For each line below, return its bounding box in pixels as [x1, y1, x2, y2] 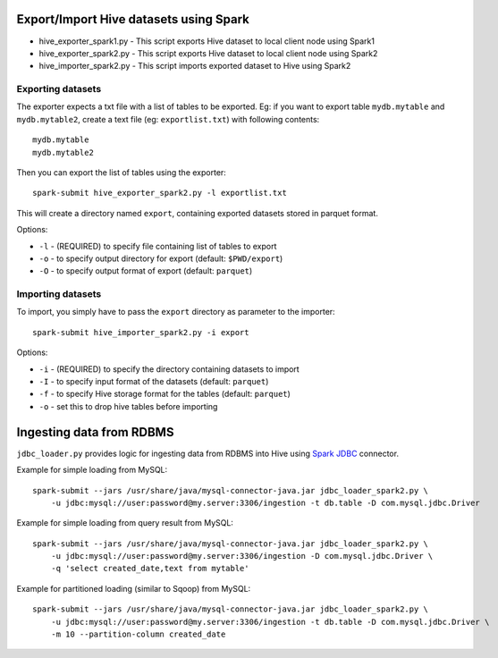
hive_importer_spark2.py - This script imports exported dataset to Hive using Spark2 [38, 61, 351, 72]
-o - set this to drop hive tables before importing [38, 401, 218, 411]
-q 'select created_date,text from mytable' [50, 563, 249, 574]
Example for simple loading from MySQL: [16, 465, 168, 476]
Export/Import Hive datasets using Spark [16, 12, 249, 27]
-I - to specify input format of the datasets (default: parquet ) [38, 376, 269, 387]
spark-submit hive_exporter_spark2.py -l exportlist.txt [32, 188, 288, 198]
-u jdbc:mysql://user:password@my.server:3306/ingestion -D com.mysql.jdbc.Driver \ [50, 551, 434, 561]
